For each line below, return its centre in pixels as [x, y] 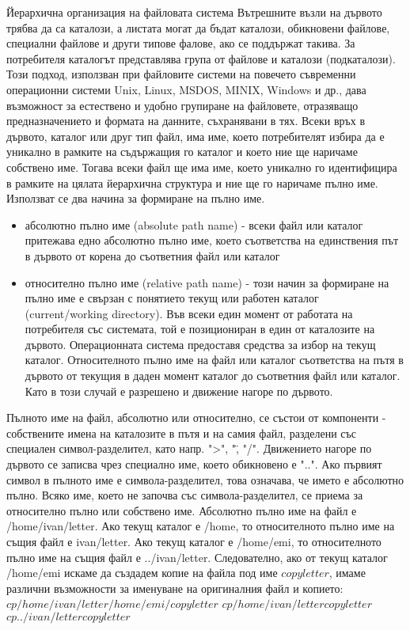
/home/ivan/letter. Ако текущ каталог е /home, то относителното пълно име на [201, 526]
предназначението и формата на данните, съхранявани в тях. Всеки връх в [186, 121]
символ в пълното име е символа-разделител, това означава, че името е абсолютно [205, 479]
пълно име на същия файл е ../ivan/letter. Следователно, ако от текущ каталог [197, 557]
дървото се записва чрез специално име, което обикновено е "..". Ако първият [194, 464]
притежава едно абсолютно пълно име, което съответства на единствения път [212, 240]
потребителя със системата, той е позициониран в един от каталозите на [200, 329]
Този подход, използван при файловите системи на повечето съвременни [181, 74]
